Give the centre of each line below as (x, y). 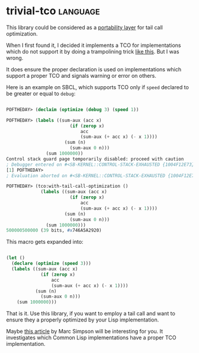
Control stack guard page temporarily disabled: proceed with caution (95, 159)
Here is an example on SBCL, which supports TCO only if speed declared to (98, 87)
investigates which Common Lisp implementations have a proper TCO (91, 338)
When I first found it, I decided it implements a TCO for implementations (94, 45)
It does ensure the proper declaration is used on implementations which (94, 69)
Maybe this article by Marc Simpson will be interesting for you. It (85, 332)
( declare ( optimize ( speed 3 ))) (52, 264)
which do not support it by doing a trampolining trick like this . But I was (93, 51)
